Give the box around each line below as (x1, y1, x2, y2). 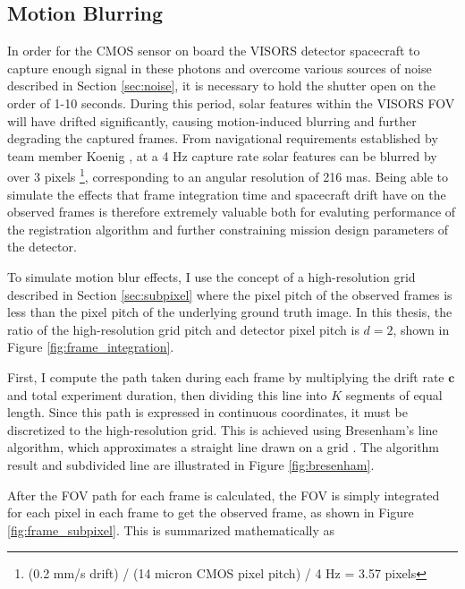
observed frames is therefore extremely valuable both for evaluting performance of (7, 202, 456, 221)
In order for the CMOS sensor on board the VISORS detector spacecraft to (7, 41, 420, 60)
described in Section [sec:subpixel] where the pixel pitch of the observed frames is (7, 285, 452, 303)
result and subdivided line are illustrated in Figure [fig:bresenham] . (7, 455, 375, 474)
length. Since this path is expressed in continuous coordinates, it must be (7, 403, 408, 422)
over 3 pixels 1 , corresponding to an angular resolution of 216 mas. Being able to (7, 165, 449, 186)
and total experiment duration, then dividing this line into (7, 385, 327, 404)
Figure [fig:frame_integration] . (7, 337, 174, 356)
